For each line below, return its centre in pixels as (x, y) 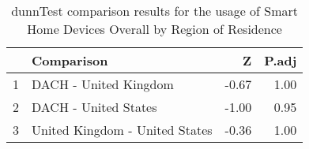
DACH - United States (94, 107)
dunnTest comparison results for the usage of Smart (155, 11)
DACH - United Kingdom (103, 84)
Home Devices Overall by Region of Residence (154, 29)
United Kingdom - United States (122, 130)
